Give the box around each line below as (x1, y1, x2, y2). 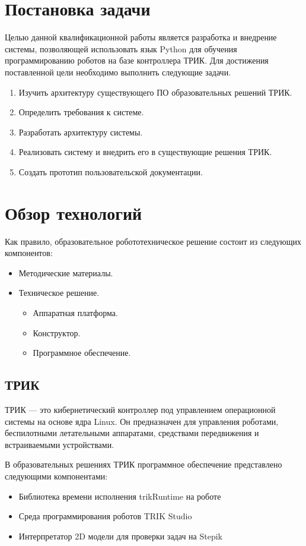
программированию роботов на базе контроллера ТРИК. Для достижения (5, 54, 269, 67)
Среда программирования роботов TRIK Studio (18, 510, 192, 522)
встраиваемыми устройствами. (5, 438, 114, 450)
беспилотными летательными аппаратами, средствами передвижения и (5, 427, 259, 439)
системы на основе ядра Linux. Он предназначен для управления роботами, (5, 415, 279, 427)
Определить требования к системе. (18, 106, 144, 118)
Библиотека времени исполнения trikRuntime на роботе (18, 490, 221, 502)
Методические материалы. (18, 266, 113, 279)
